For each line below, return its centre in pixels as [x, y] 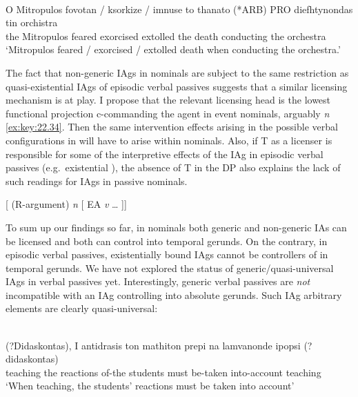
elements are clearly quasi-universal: [82, 308]
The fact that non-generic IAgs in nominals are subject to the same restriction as [177, 72]
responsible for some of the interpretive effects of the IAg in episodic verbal [165, 154]
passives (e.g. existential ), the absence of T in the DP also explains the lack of [173, 167]
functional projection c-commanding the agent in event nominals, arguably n [168, 113]
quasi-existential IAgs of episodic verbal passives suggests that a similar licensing [177, 86]
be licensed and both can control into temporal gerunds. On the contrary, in [167, 241]
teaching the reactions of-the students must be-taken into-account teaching [163, 372]
